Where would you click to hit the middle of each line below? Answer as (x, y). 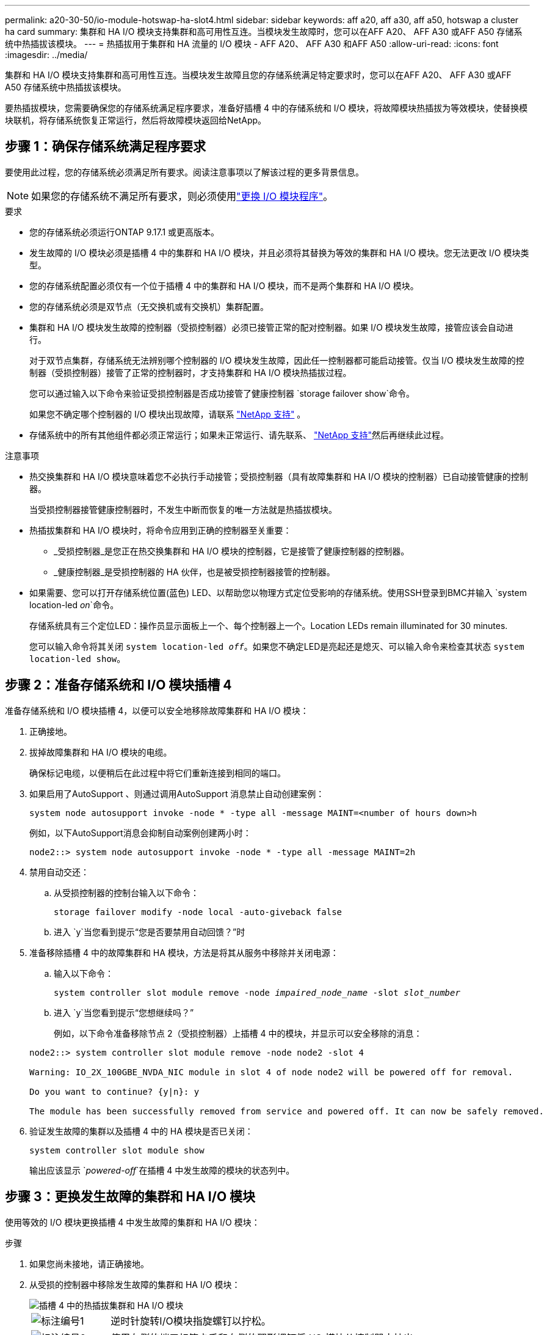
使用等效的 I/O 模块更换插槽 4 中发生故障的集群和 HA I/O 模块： (132, 1222)
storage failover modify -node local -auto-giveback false (198, 912)
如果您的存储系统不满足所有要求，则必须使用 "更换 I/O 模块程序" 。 (182, 196)
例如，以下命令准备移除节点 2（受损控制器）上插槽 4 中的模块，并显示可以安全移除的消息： (238, 1033)
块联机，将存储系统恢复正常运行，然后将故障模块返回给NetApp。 (136, 120)
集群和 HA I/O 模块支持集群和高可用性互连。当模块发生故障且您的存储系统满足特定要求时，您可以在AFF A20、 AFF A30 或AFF (258, 75)
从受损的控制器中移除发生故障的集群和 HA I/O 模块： (135, 1284)
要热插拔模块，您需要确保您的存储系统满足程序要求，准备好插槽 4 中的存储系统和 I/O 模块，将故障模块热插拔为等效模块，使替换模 (266, 108)
